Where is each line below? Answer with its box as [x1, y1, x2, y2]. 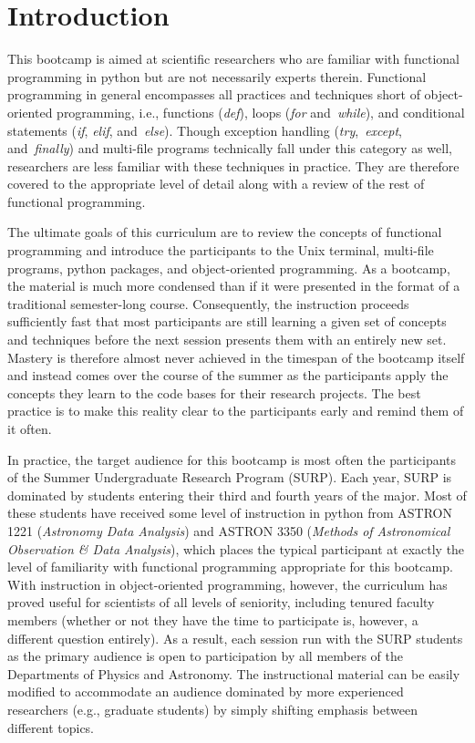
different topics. [7, 717, 95, 737]
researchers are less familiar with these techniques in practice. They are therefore [7, 156, 460, 175]
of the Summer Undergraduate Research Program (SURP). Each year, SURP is [7, 468, 452, 487]
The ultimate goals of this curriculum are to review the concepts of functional [7, 222, 442, 242]
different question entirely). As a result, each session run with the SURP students [7, 628, 463, 647]
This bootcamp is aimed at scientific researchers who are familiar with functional [7, 49, 460, 68]
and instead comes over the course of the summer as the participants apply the [7, 366, 449, 385]
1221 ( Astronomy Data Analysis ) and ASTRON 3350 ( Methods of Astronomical [7, 521, 450, 540]
